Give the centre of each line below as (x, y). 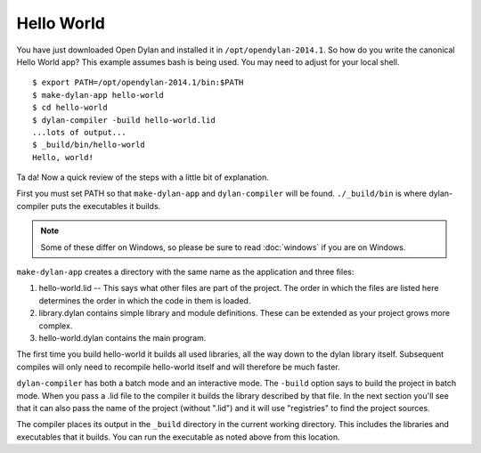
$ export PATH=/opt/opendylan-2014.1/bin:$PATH (138, 83)
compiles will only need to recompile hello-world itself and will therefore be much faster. (178, 367)
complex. (56, 326)
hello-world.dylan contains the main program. (122, 337)
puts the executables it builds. (106, 206)
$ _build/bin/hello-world (89, 145)
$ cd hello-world (70, 108)
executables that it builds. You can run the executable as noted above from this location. (178, 437)
